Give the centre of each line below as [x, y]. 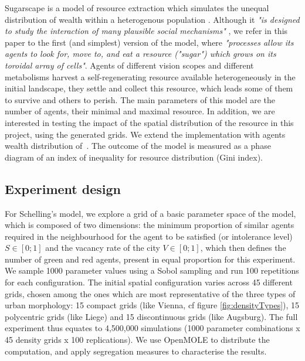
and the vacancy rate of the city [103, 248]
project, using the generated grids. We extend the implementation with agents [145, 134]
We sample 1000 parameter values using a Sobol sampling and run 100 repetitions [152, 270]
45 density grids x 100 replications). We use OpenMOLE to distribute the [137, 340]
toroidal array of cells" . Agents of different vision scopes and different [129, 65]
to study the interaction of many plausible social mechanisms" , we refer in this [146, 31]
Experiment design [63, 188]
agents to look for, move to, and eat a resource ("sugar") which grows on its [140, 54]
